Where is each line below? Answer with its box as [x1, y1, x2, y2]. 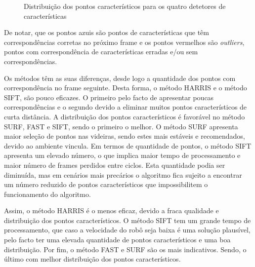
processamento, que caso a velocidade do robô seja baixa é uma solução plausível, [4, 225, 251, 235]
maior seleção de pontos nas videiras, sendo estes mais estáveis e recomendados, [4, 131, 245, 141]
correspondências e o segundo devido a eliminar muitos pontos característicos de [4, 102, 247, 112]
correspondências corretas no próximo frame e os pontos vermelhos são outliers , [4, 37, 245, 47]
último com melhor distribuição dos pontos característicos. [4, 254, 181, 264]
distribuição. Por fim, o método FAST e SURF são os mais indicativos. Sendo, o [4, 244, 247, 254]
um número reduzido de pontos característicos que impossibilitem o [4, 179, 208, 190]
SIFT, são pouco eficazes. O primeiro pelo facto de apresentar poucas [4, 92, 214, 102]
